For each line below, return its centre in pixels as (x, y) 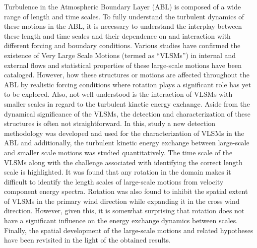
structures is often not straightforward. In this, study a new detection (110, 123)
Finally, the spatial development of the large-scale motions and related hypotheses (129, 230)
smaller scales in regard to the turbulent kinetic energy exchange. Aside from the (127, 103)
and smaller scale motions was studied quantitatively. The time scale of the (118, 152)
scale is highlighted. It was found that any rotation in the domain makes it (118, 172)
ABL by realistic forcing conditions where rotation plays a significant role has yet (128, 84)
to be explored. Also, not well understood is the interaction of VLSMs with (118, 94)
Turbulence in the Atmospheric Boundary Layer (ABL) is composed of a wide (123, 6)
